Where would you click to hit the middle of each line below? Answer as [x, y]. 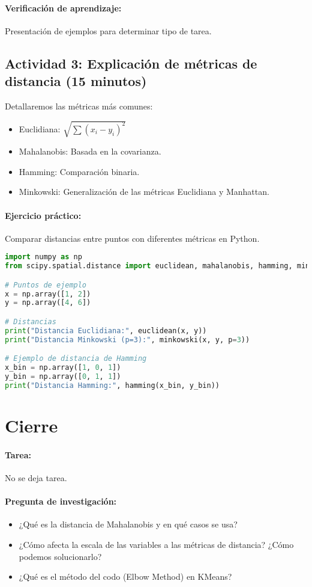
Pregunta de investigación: [61, 501]
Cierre [31, 425]
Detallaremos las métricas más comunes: [79, 106]
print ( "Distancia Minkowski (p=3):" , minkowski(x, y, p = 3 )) [127, 340]
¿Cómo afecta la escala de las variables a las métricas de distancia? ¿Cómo [156, 544]
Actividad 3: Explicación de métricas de [131, 63]
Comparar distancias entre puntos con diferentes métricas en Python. [132, 238]
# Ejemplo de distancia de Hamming [76, 359]
